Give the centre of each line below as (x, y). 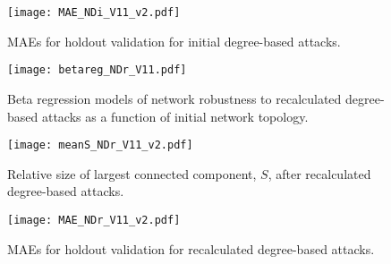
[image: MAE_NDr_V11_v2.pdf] (94, 220)
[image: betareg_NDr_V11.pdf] (97, 70)
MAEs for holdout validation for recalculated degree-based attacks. (191, 248)
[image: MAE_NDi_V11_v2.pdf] (94, 13)
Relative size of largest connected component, (132, 173)
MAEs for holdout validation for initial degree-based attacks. (174, 41)
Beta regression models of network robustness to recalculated (174, 98)
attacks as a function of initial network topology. (175, 116)
